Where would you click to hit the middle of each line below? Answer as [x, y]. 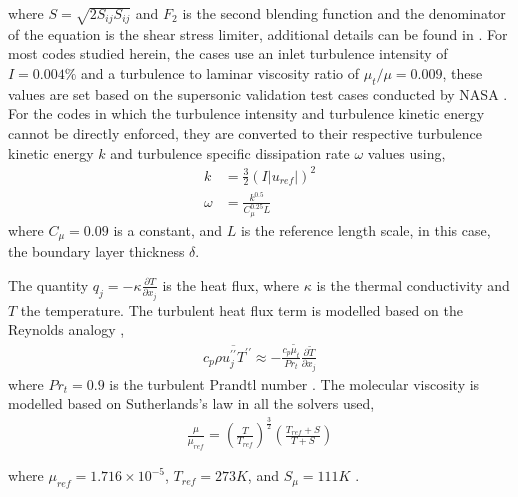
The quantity [48, 284]
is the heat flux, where [231, 284]
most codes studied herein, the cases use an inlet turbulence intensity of [228, 53]
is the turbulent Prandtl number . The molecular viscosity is [294, 383]
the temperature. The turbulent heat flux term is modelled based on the [241, 309]
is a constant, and [168, 229]
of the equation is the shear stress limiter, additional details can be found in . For [258, 33]
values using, [406, 152]
